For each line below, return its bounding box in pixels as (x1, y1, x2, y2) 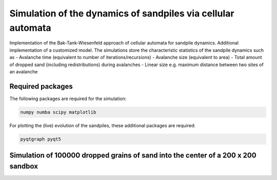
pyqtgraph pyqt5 (20, 136, 62, 142)
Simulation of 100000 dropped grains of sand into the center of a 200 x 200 (9, 151, 256, 160)
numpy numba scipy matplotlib (20, 109, 96, 115)
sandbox (9, 162, 38, 170)
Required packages (9, 82, 73, 91)
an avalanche (9, 68, 38, 74)
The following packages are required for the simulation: (9, 95, 127, 102)
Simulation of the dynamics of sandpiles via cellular (9, 8, 234, 19)
